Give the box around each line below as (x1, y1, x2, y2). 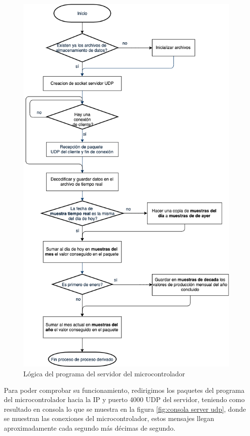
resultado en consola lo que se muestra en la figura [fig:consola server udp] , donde (4, 404, 246, 414)
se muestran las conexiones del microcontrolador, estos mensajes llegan (4, 413, 215, 423)
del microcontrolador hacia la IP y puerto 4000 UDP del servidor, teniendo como (4, 394, 245, 404)
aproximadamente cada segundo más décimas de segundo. (4, 422, 176, 433)
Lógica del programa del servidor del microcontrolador (23, 369, 185, 378)
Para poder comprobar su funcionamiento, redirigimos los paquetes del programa (4, 385, 245, 395)
